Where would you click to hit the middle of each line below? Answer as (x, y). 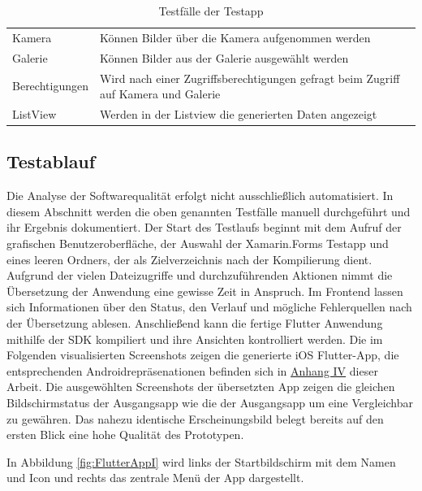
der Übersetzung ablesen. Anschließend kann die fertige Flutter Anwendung (195, 323)
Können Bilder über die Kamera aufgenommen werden (235, 37)
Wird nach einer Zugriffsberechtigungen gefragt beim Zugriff (250, 78)
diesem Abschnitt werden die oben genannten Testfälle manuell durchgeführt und (209, 211)
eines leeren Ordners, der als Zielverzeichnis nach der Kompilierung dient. (189, 259)
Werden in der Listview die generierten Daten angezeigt (238, 113)
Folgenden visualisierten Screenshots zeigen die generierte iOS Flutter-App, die (203, 355)
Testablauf (51, 161)
